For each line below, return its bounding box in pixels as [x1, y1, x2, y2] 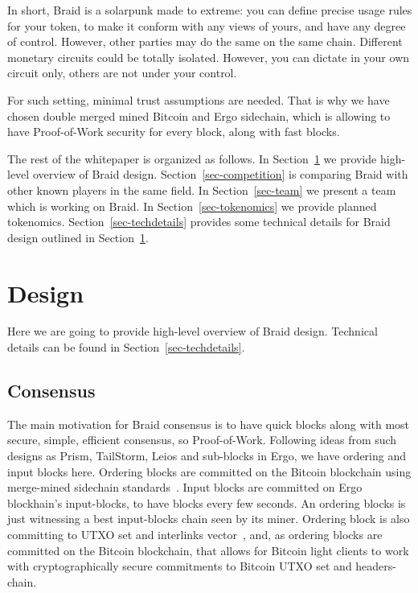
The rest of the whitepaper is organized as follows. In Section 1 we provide [7, 150, 377, 167]
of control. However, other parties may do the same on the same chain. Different [7, 33, 403, 50]
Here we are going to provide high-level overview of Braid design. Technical [7, 323, 378, 340]
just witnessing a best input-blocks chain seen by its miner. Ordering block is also [7, 510, 410, 527]
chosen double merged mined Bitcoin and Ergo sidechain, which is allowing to [7, 107, 391, 124]
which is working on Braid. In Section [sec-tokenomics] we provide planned [7, 197, 377, 214]
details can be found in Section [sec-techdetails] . [7, 339, 245, 356]
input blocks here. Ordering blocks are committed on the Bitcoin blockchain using [7, 463, 412, 480]
